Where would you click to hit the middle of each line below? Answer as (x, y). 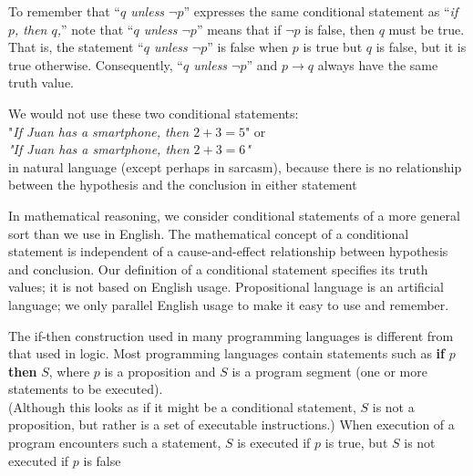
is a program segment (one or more (329, 371)
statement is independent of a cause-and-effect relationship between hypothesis (228, 251)
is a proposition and (160, 371)
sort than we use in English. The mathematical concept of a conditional (209, 233)
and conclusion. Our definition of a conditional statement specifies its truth (218, 269)
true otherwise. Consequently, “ (96, 64)
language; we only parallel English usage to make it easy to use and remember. (229, 304)
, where (69, 371)
